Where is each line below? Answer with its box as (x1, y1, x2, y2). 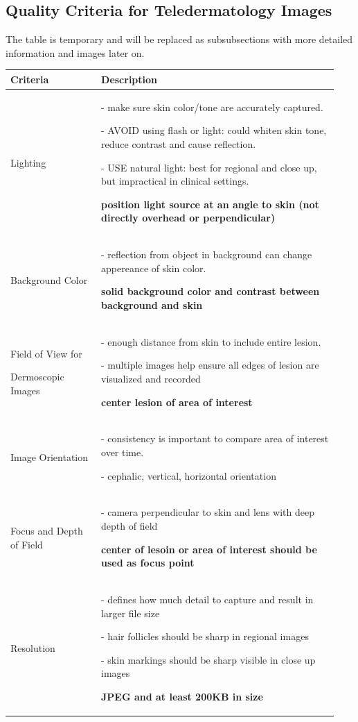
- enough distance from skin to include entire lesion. (101, 334, 321, 349)
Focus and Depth (10, 523, 83, 538)
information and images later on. (6, 45, 145, 60)
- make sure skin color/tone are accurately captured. (101, 99, 323, 114)
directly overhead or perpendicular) (101, 210, 276, 225)
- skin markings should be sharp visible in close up (101, 652, 316, 666)
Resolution (10, 641, 55, 655)
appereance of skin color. (101, 260, 206, 275)
